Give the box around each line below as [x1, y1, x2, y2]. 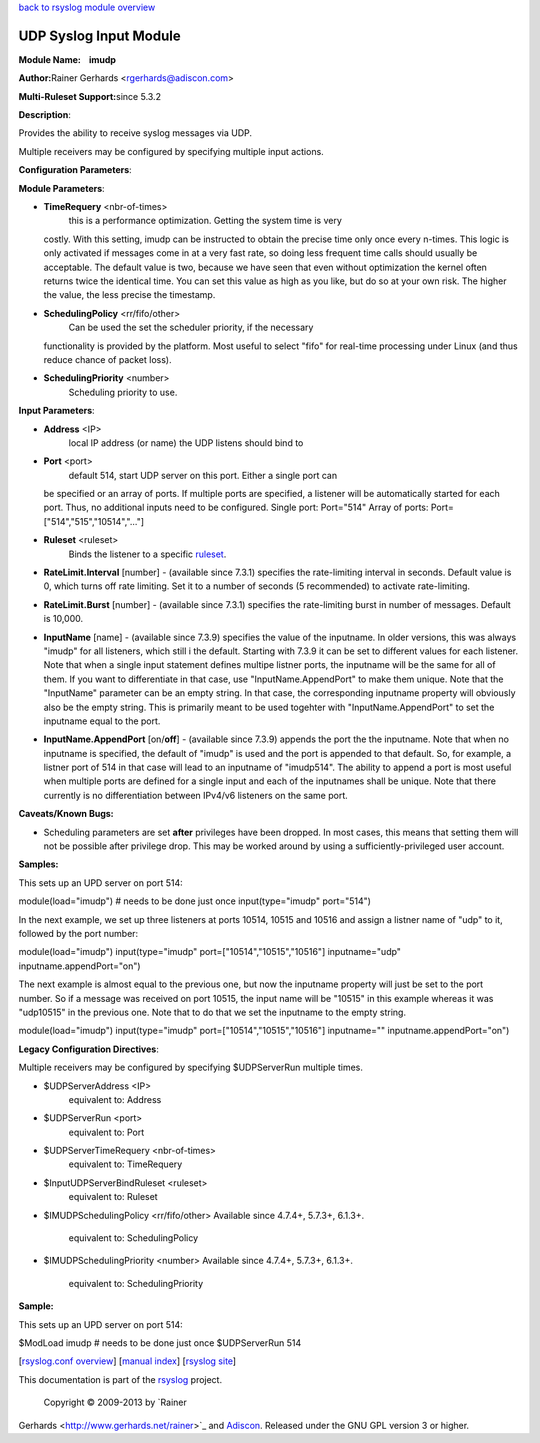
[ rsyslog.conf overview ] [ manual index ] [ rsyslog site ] [18, 1355, 237, 1367]
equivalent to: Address [68, 1093, 162, 1105]
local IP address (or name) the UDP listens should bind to [68, 436, 304, 449]
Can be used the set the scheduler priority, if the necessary [68, 321, 314, 334]
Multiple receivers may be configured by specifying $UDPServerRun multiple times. [18, 1061, 364, 1074]
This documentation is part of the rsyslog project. [18, 1373, 223, 1385]
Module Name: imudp [18, 53, 117, 65]
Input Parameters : [18, 405, 95, 417]
